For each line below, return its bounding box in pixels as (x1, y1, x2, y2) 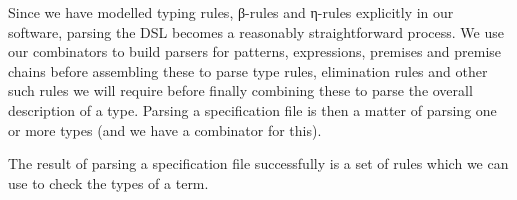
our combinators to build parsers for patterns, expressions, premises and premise (8, 41, 502, 62)
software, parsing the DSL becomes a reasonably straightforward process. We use (8, 21, 504, 42)
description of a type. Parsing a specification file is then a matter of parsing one (8, 99, 497, 120)
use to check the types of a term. (8, 172, 209, 193)
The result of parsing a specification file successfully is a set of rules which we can (8, 153, 509, 174)
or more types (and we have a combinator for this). (8, 119, 322, 140)
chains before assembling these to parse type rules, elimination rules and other (8, 60, 488, 81)
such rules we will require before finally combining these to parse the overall (8, 80, 473, 101)
